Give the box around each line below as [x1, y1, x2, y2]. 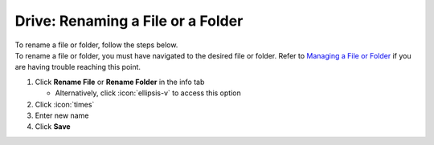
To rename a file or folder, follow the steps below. [14, 40, 178, 50]
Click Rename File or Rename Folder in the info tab [35, 77, 205, 87]
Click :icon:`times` [35, 99, 95, 109]
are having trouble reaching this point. [14, 62, 141, 72]
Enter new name [35, 111, 89, 120]
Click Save [35, 122, 72, 131]
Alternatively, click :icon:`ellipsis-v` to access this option [55, 88, 241, 98]
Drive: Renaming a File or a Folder [14, 12, 244, 30]
